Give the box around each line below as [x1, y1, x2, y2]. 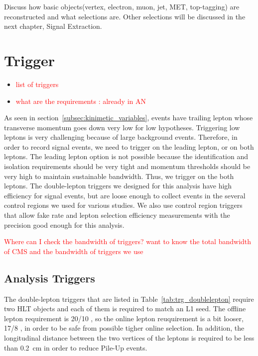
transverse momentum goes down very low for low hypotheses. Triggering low [4, 122, 240, 132]
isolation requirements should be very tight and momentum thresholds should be [4, 161, 251, 172]
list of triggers [15, 79, 59, 89]
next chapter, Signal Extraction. [4, 21, 102, 31]
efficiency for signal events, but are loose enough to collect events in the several [4, 190, 246, 200]
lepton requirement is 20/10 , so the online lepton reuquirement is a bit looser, [4, 313, 244, 323]
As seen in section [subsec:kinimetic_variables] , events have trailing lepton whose [4, 112, 253, 123]
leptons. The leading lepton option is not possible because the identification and [4, 151, 249, 162]
